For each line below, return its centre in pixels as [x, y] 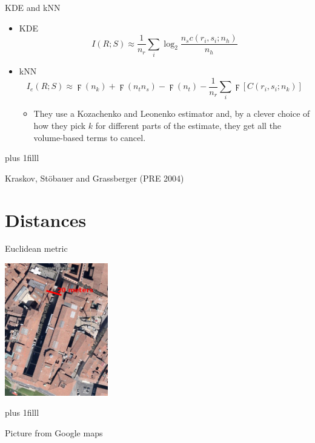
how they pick [60, 125]
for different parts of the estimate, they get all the [188, 125]
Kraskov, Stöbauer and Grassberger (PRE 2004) [94, 178]
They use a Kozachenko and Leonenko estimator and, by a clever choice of [172, 113]
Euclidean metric [36, 248]
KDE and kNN [33, 7]
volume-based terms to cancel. [90, 137]
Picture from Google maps [54, 432]
